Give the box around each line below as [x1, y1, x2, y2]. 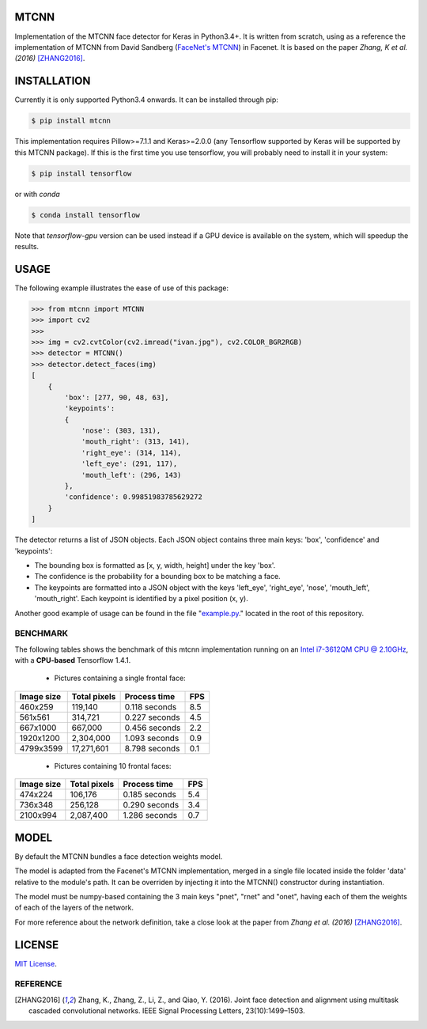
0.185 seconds [123, 789, 177, 800]
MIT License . [14, 959, 57, 968]
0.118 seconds [124, 701, 177, 712]
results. [14, 241, 40, 251]
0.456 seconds [124, 722, 181, 733]
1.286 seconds [123, 810, 178, 821]
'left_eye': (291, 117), [81, 460, 178, 468]
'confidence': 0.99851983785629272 [64, 493, 203, 501]
